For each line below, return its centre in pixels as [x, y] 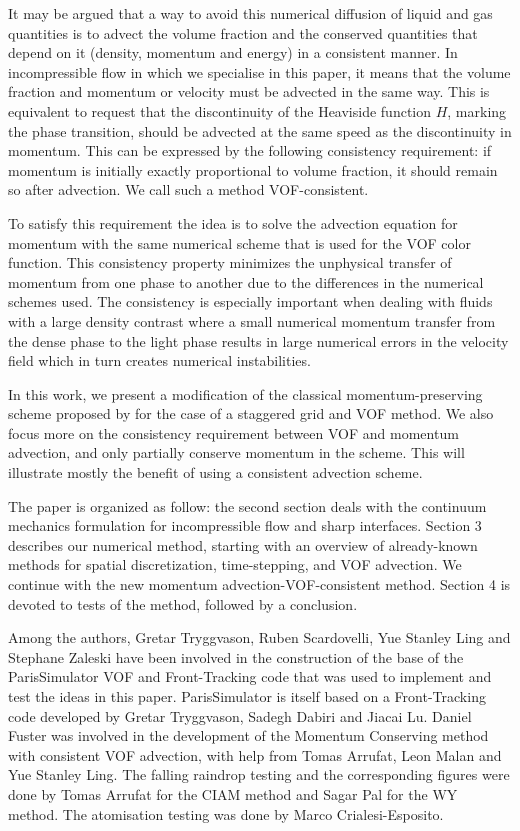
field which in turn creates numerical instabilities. [159, 360]
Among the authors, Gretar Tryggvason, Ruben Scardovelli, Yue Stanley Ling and [259, 637]
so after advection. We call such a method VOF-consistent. [188, 189]
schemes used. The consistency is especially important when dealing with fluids [250, 301]
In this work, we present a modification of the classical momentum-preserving [245, 393]
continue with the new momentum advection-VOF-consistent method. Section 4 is [259, 584]
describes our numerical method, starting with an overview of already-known [243, 544]
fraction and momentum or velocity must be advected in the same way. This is [249, 91]
